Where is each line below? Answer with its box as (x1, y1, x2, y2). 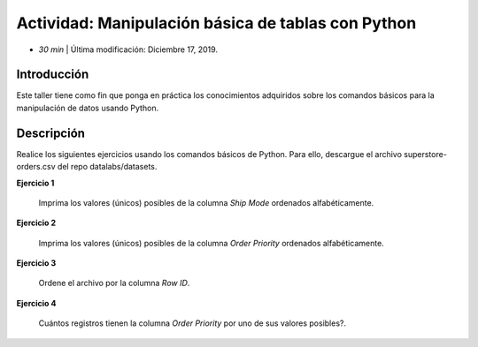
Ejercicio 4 (16, 298, 57, 308)
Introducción (16, 67, 89, 82)
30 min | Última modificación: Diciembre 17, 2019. (38, 44, 219, 55)
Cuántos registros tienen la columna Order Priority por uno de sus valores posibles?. (38, 318, 347, 328)
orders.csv (16, 162, 57, 172)
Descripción (16, 125, 86, 140)
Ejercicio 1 (16, 177, 55, 188)
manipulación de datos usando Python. (16, 102, 159, 113)
